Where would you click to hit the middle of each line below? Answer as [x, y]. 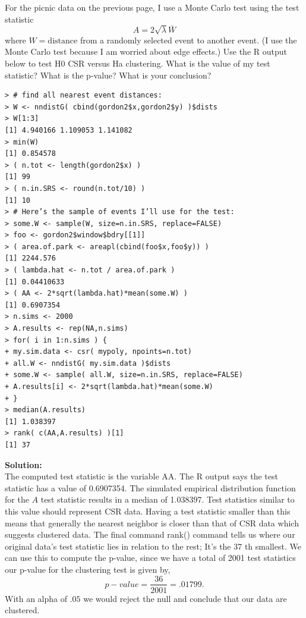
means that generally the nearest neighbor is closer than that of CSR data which [152, 523]
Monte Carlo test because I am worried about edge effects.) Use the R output [146, 51]
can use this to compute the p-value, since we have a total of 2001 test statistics [150, 558]
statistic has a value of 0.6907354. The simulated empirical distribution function [150, 487]
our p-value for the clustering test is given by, [88, 569]
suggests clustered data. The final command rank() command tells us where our [150, 534]
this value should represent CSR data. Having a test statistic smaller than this [148, 511]
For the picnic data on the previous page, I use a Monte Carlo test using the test [152, 7]
